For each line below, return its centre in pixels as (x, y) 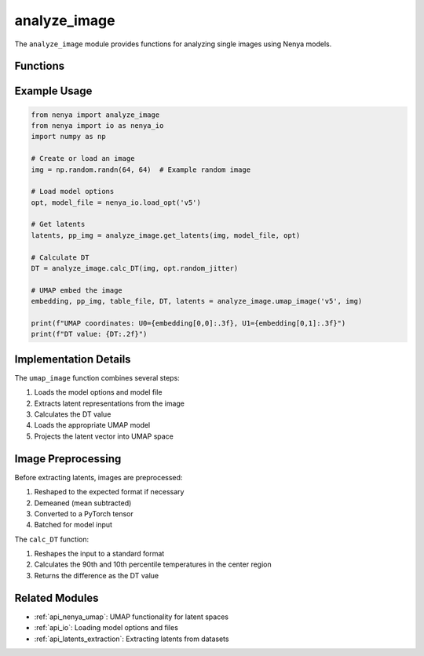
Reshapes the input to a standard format (99, 554)
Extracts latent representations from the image (109, 403)
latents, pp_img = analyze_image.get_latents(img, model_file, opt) (166, 235)
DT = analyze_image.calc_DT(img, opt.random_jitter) (135, 268)
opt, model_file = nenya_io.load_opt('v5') (116, 202)
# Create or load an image (83, 159)
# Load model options (73, 191)
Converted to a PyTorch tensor (84, 513)
